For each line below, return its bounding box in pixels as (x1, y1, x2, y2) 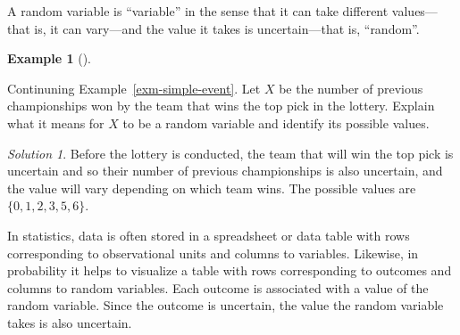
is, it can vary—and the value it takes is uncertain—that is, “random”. (34, 19, 420, 37)
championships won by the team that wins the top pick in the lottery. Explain (7, 96, 435, 115)
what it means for (7, 113, 105, 132)
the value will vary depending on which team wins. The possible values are (7, 178, 416, 197)
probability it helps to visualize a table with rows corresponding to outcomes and (7, 261, 452, 280)
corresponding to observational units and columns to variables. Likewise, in (7, 243, 419, 262)
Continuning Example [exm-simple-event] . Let (7, 78, 261, 97)
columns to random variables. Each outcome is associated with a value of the (7, 278, 429, 297)
